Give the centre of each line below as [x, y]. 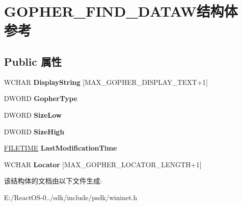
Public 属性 [33, 61]
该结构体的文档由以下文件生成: [53, 181]
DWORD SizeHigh [34, 131]
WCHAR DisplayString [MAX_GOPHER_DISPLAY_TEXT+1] [106, 82]
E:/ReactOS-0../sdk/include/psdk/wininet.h [71, 197]
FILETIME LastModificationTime [61, 148]
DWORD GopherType [41, 98]
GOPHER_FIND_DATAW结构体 [121, 11]
